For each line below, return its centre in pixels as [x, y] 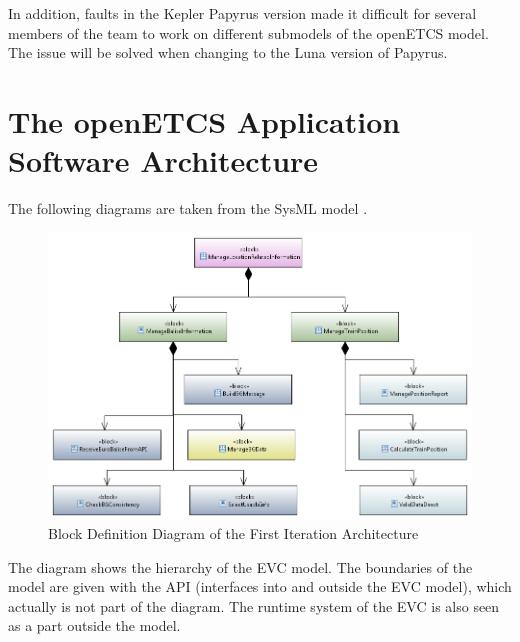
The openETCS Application [204, 120]
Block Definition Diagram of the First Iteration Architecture [233, 533]
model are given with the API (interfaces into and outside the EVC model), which [260, 586]
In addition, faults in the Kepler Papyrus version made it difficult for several [242, 13]
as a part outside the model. [94, 625]
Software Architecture [163, 160]
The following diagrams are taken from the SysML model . [188, 208]
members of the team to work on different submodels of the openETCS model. [248, 32]
